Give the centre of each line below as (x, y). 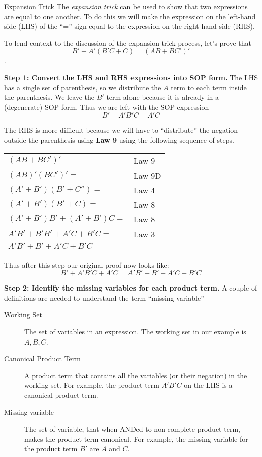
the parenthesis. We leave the (49, 97)
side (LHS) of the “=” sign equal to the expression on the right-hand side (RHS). (129, 26)
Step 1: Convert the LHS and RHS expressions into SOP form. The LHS (131, 77)
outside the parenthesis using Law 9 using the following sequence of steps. (119, 139)
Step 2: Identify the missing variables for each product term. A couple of (131, 288)
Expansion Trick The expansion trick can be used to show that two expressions (126, 6)
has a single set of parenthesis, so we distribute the (83, 87)
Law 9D (147, 175)
